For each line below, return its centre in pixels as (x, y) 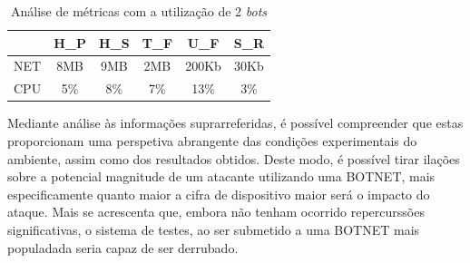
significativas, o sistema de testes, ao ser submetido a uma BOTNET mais (214, 229)
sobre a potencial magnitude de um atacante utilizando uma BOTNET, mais (221, 176)
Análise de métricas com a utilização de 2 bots (139, 11)
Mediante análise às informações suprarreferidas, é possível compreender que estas (235, 123)
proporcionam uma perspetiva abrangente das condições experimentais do (212, 140)
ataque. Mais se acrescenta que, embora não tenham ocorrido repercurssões (216, 212)
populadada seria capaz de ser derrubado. (123, 247)
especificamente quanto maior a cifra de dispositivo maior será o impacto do (219, 194)
